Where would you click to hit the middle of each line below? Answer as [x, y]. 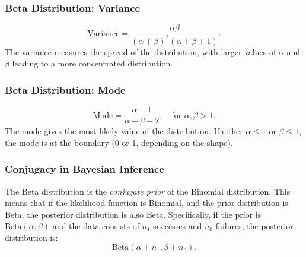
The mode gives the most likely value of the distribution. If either [124, 131]
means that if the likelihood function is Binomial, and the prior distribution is [146, 203]
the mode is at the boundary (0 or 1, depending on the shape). [119, 142]
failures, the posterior [254, 226]
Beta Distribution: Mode [65, 89]
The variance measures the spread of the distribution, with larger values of [141, 51]
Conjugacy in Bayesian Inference [85, 169]
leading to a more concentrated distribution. [93, 63]
